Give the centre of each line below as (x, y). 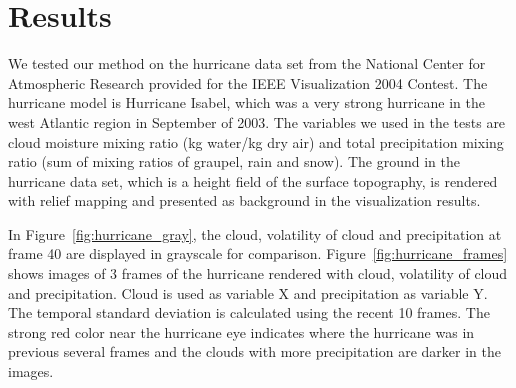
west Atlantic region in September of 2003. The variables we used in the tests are (257, 121)
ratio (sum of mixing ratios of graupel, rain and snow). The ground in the (234, 161)
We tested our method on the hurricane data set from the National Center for (247, 63)
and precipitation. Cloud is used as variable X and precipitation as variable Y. (248, 292)
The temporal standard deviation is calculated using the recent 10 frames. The (249, 312)
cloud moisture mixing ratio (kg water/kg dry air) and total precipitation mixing (256, 141)
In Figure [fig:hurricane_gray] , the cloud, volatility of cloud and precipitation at (255, 233)
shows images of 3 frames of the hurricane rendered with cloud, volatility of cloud (258, 273)
